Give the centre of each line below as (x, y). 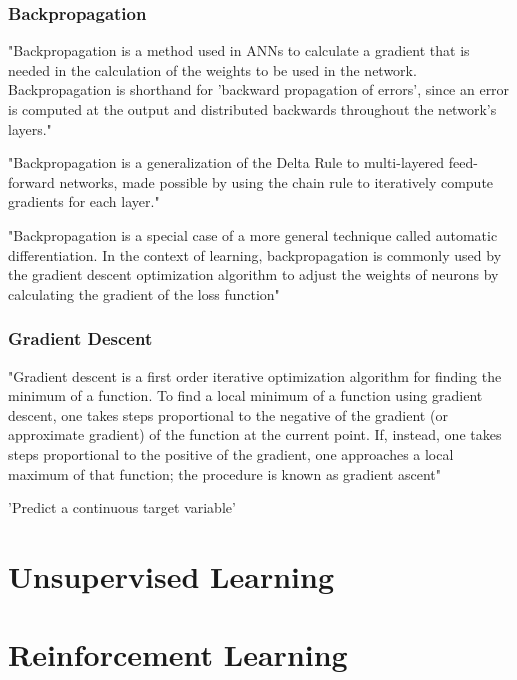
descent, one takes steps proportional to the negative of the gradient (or (228, 414)
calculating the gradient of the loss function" (144, 293)
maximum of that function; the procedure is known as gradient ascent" (224, 473)
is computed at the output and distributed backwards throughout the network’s (252, 109)
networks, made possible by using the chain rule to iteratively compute (276, 181)
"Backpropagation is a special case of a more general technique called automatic (253, 234)
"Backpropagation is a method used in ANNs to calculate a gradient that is (239, 50)
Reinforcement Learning (178, 654)
